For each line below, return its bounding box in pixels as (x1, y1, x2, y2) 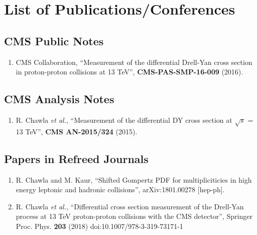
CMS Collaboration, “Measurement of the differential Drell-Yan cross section (16, 56, 252, 67)
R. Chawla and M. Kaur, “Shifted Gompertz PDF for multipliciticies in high (16, 174, 252, 185)
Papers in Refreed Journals (4, 150, 149, 166)
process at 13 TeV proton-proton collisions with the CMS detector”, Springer (16, 211, 252, 221)
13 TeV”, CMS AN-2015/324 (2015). (16, 126, 138, 136)
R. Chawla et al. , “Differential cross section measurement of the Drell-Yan (16, 201, 244, 211)
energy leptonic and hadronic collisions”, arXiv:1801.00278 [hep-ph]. (16, 184, 225, 195)
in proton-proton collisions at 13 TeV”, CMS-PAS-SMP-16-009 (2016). (16, 66, 243, 77)
